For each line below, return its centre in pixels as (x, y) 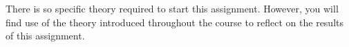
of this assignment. (45, 36)
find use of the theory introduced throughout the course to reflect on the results (175, 22)
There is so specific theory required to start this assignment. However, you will (172, 8)
